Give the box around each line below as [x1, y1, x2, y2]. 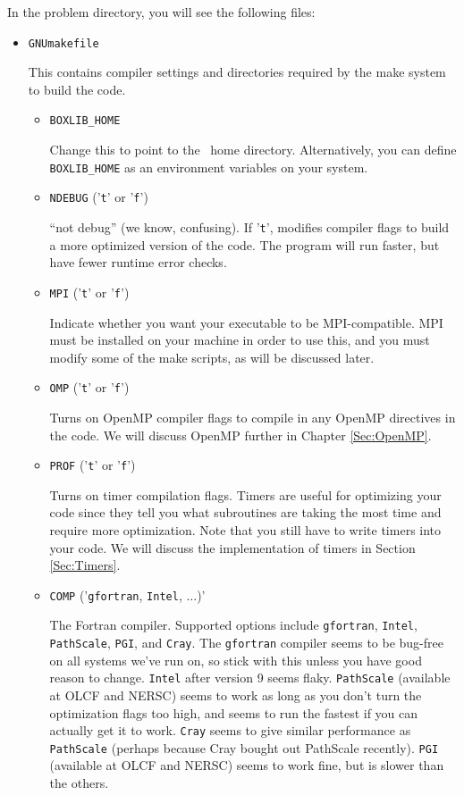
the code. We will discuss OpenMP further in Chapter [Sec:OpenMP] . [49, 425, 432, 444]
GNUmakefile [28, 37, 99, 50]
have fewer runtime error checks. [49, 253, 227, 272]
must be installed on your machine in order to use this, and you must [49, 331, 430, 349]
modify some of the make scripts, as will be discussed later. [49, 347, 375, 366]
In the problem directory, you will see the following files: [7, 3, 316, 21]
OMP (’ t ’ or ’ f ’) [49, 378, 130, 397]
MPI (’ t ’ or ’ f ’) [49, 282, 130, 301]
